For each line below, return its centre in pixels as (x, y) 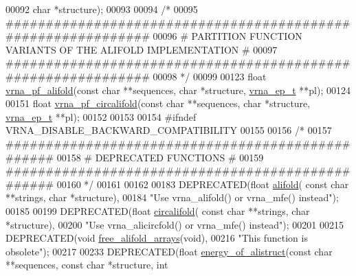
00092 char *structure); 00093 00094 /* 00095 (102, 9)
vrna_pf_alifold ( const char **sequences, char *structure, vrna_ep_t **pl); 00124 (178, 90)
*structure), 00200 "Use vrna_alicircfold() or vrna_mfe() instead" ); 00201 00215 (175, 224)
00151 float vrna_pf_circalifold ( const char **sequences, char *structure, (158, 103)
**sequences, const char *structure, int (87, 265)
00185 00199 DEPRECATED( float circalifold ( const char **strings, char (158, 210)
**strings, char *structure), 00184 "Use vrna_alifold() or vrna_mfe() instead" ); (172, 197)
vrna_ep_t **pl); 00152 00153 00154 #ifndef (101, 116)
